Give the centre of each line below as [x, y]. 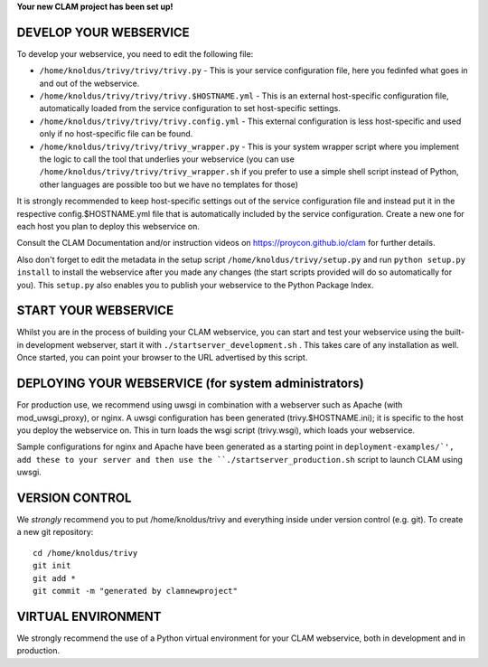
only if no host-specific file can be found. [116, 134]
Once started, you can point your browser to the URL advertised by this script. [162, 358]
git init [52, 566]
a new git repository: [55, 532]
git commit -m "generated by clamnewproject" [136, 591]
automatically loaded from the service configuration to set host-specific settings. [190, 108]
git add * [54, 578]
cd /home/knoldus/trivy [85, 553]
